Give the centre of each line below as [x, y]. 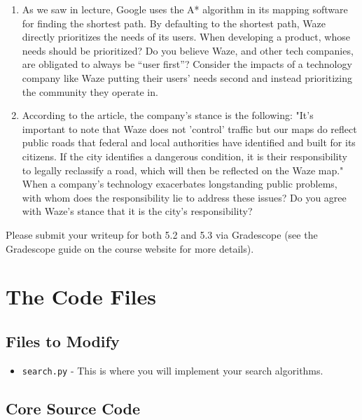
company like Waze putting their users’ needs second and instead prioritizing [187, 77]
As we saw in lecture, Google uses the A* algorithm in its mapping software [185, 9]
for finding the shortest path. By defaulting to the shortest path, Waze [174, 23]
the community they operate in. [90, 91]
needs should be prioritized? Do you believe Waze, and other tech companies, [188, 50]
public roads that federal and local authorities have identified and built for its [189, 142]
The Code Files [81, 296]
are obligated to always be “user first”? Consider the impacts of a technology [187, 64]
